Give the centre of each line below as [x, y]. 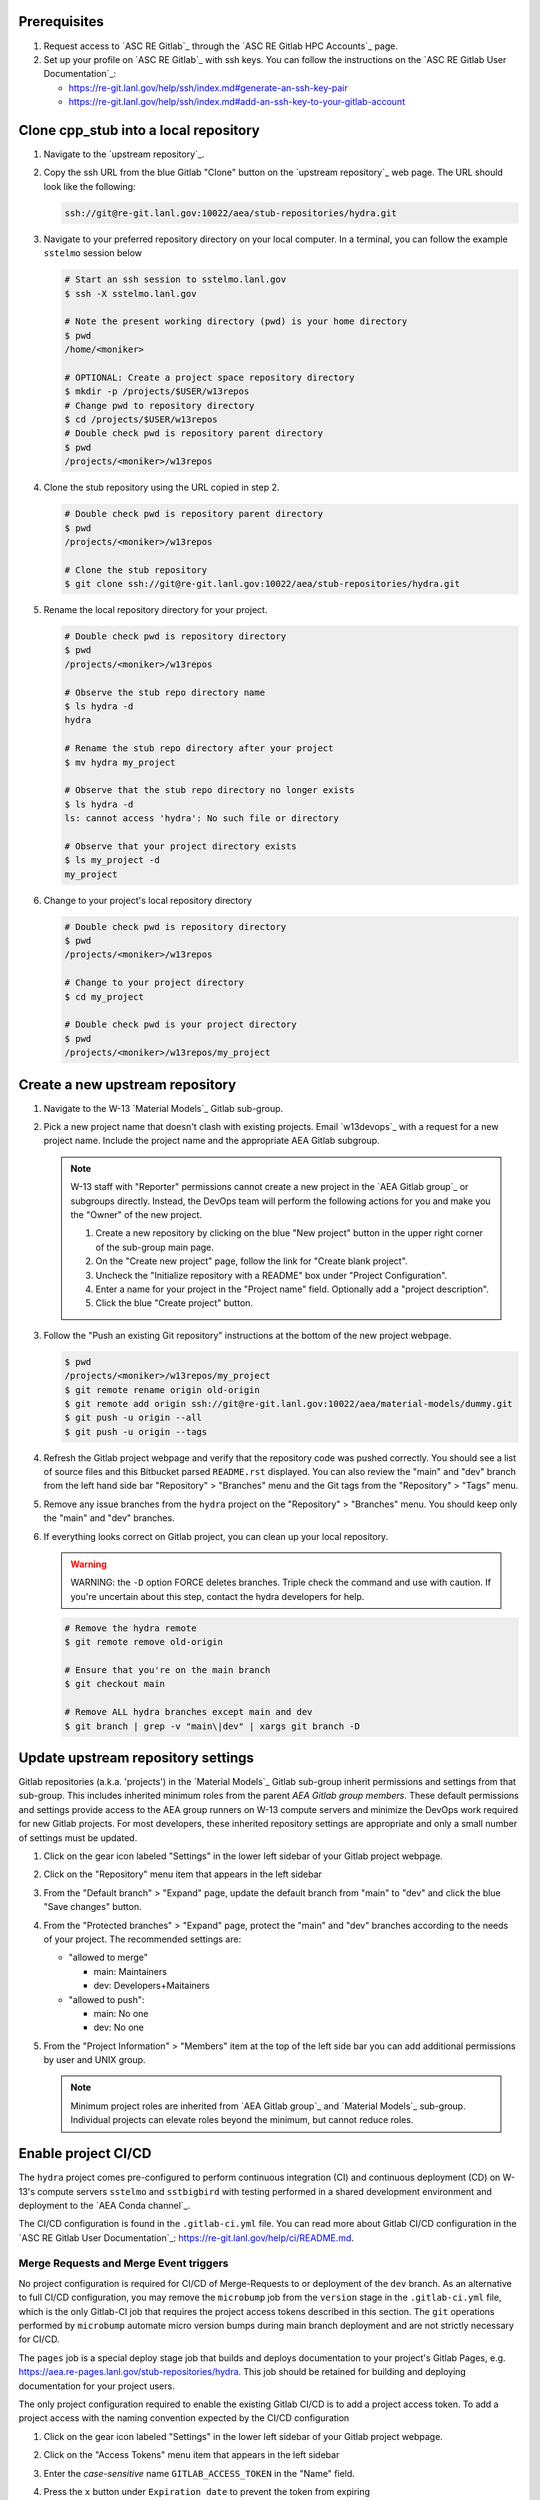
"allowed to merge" [108, 1957]
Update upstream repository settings [136, 1757]
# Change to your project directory [154, 983]
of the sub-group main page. [155, 1247]
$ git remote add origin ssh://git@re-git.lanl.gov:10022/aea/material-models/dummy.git [289, 1403]
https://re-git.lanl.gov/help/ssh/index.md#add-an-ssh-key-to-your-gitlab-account [236, 102]
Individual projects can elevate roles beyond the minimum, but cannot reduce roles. [242, 2120]
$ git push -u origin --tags [136, 1431]
